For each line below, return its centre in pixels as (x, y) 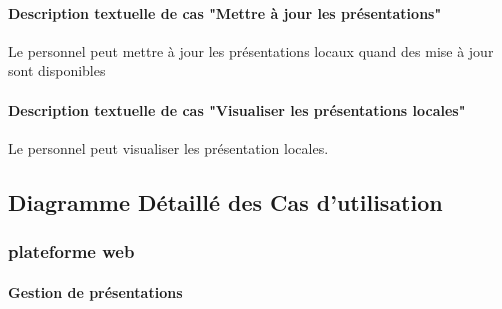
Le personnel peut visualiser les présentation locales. (168, 147)
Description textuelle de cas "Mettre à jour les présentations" (225, 12)
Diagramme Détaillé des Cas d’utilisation (225, 201)
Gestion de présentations (95, 291)
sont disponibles (57, 70)
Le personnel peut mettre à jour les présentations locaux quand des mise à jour (251, 50)
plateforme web (71, 251)
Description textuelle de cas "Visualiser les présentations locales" (237, 109)
